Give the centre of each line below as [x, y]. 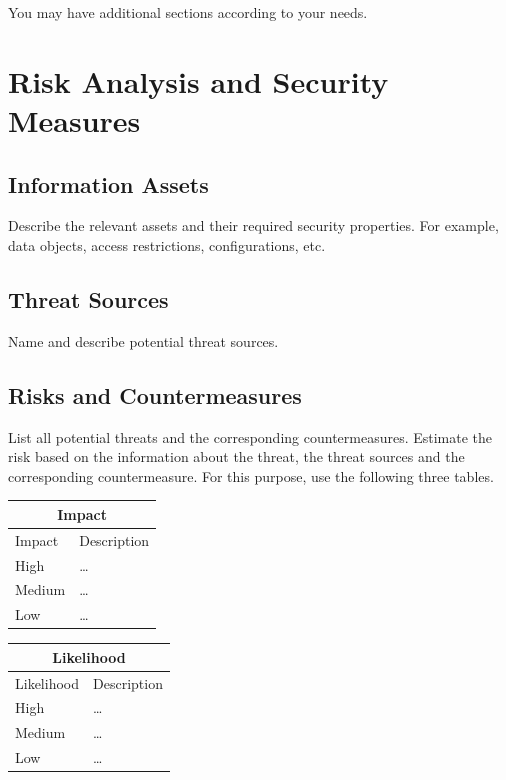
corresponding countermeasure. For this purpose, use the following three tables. [251, 475]
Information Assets [108, 183]
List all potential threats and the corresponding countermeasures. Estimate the [250, 436]
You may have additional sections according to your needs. [188, 12]
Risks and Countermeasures [155, 394]
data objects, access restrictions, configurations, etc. [167, 244]
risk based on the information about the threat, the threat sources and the [236, 456]
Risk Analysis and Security [198, 80]
